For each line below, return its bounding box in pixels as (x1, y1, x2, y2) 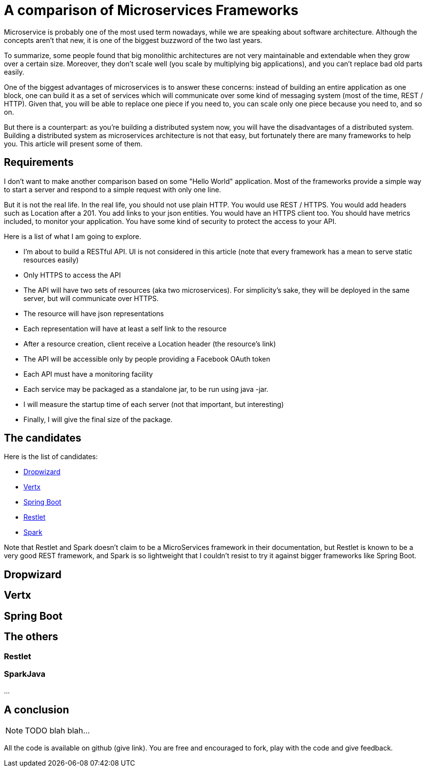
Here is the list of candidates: (4, 452, 98, 461)
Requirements (4, 156, 74, 169)
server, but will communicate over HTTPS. (23, 294, 159, 303)
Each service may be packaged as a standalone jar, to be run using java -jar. (23, 385, 268, 393)
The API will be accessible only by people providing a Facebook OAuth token (23, 354, 270, 363)
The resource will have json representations (23, 309, 164, 318)
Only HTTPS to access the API (23, 270, 121, 279)
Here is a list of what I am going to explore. (4, 232, 142, 241)
